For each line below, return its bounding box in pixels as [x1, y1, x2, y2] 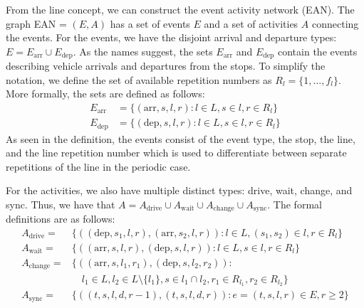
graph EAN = [6, 16, 67, 31]
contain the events [278, 43, 358, 58]
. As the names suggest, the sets [73, 43, 213, 58]
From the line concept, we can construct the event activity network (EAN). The [6, 2, 355, 16]
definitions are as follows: [6, 211, 115, 226]
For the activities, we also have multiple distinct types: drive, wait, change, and [6, 183, 353, 198]
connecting [311, 16, 359, 31]
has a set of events [110, 16, 190, 31]
